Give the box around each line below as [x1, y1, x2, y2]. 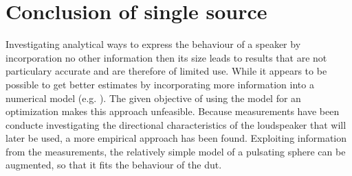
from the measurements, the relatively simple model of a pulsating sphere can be [5, 144, 346, 158]
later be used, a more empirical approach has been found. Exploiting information [5, 131, 347, 145]
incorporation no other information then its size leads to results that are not [5, 50, 327, 64]
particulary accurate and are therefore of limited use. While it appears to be [5, 64, 327, 78]
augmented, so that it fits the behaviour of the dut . [5, 158, 222, 172]
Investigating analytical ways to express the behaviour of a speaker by [5, 37, 301, 51]
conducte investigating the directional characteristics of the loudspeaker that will [5, 117, 346, 131]
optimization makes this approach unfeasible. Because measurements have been [5, 104, 340, 118]
